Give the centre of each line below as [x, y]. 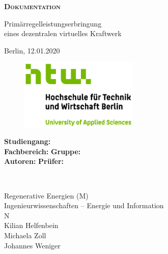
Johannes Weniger [32, 245]
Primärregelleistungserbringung [53, 23]
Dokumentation [33, 6]
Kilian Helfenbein [31, 225]
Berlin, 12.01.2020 [32, 50]
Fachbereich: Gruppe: [43, 151]
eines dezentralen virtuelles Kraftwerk [63, 33]
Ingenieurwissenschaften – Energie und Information [84, 205]
